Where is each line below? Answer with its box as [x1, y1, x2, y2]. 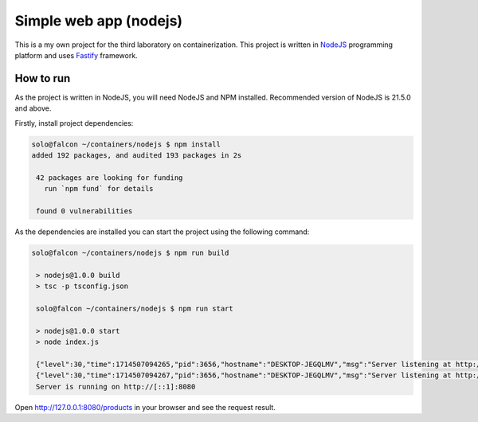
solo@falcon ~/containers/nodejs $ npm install [31, 139, 221, 149]
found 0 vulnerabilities [36, 206, 133, 215]
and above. [14, 104, 52, 113]
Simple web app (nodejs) [14, 12, 183, 29]
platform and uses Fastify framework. [14, 50, 139, 60]
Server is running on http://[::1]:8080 [36, 382, 196, 391]
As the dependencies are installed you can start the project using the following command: [14, 227, 310, 236]
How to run [14, 72, 71, 85]
